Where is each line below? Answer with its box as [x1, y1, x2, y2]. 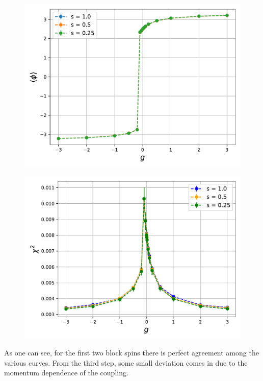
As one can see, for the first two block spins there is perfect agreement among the [4, 347, 259, 358]
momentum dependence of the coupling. [4, 367, 128, 378]
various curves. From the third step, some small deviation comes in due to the [4, 357, 248, 368]
